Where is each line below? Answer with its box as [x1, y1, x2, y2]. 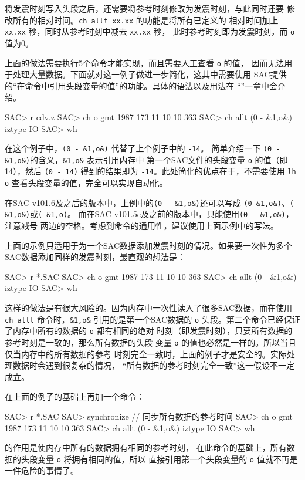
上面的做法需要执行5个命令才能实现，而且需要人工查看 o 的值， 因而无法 [5, 56, 284, 69]
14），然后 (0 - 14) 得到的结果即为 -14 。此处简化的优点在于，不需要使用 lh [5, 165, 296, 177]
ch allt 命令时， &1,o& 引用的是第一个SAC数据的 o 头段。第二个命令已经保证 [5, 313, 300, 325]
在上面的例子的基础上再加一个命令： [5, 390, 144, 403]
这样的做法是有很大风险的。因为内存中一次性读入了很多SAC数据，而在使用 [5, 302, 292, 314]
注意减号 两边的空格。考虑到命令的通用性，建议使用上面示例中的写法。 [5, 219, 279, 232]
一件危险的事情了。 [5, 464, 79, 476]
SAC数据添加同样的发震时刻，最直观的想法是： [5, 251, 185, 263]
